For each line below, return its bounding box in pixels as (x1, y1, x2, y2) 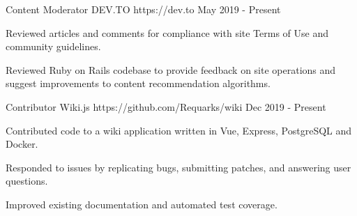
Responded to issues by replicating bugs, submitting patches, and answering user (6, 160, 351, 174)
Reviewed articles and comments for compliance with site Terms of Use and (6, 25, 329, 40)
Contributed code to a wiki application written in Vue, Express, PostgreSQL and (6, 123, 352, 137)
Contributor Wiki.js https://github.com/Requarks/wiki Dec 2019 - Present (6, 99, 326, 114)
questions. (6, 173, 48, 188)
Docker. (6, 137, 38, 151)
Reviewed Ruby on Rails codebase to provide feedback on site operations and (6, 62, 336, 77)
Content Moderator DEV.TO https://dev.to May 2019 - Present (6, 2, 281, 16)
